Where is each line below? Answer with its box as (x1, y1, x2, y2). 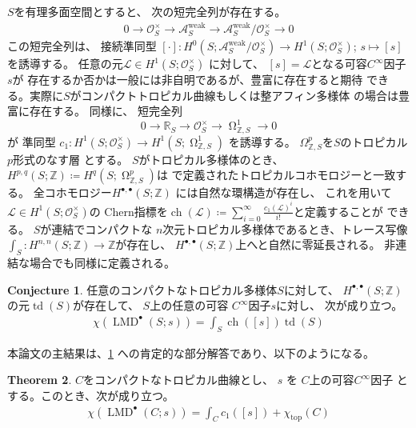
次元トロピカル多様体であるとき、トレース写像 (162, 220, 408, 237)
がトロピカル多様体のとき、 (138, 150, 284, 167)
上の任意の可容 (150, 297, 229, 314)
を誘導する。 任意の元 (7, 55, 123, 72)
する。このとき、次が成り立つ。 (7, 386, 174, 403)
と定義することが (293, 202, 383, 219)
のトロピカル (340, 133, 408, 150)
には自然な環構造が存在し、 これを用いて (175, 184, 392, 201)
